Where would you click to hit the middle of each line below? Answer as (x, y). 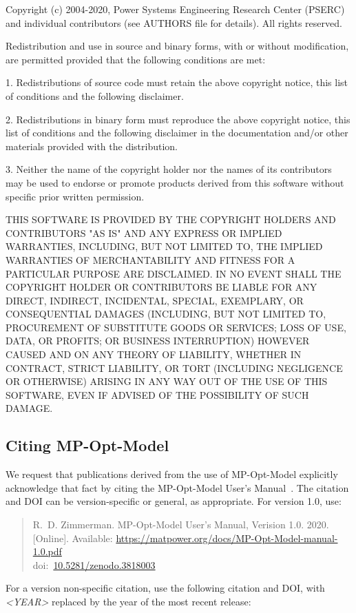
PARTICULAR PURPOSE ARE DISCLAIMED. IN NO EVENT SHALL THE (174, 273)
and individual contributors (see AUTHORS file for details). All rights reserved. (174, 22)
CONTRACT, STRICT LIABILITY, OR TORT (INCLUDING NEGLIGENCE (174, 367)
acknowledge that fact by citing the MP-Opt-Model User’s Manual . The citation (177, 487)
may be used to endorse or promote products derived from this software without (175, 182)
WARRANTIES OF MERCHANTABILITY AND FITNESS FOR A (150, 259)
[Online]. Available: (73, 538)
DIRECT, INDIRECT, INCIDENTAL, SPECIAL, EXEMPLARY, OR (155, 300)
